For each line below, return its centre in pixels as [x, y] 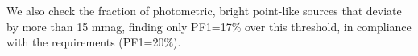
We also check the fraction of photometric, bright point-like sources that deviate [204, 10]
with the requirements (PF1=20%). [94, 42]
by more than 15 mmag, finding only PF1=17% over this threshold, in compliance [209, 26]
